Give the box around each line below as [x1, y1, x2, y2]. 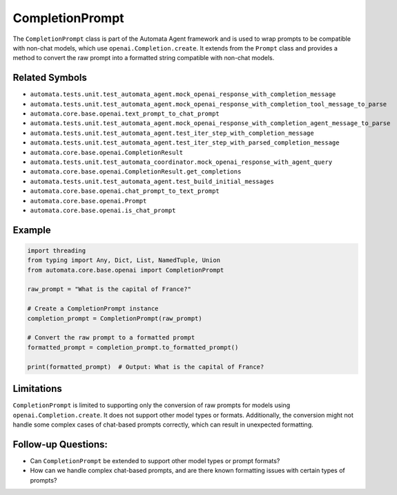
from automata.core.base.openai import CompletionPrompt [27, 266, 224, 274]
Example [12, 224, 51, 236]
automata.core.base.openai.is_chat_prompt [30, 206, 176, 214]
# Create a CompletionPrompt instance [27, 305, 159, 312]
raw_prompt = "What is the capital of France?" [27, 286, 191, 293]
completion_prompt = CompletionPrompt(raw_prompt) [27, 315, 203, 322]
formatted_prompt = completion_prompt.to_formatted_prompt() [27, 343, 239, 351]
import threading [27, 246, 86, 254]
